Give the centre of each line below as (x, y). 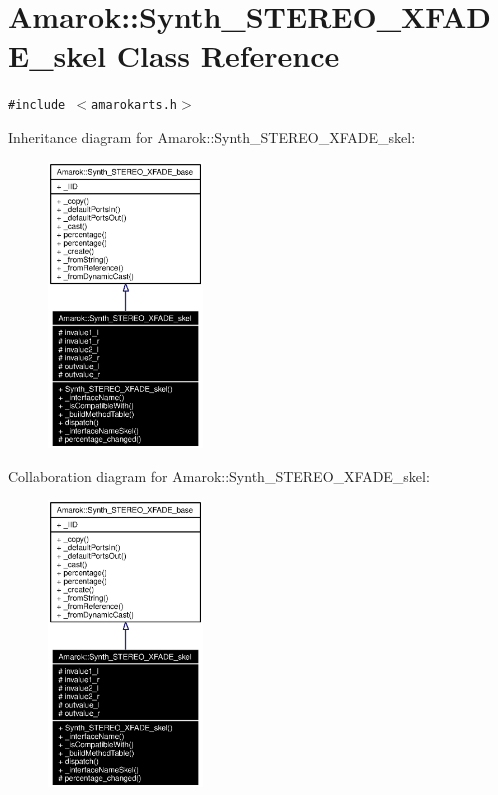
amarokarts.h (134, 105)
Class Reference (228, 55)
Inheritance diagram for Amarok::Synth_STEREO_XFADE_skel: (212, 136)
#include (37, 105)
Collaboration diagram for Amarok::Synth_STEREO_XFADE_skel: (219, 475)
